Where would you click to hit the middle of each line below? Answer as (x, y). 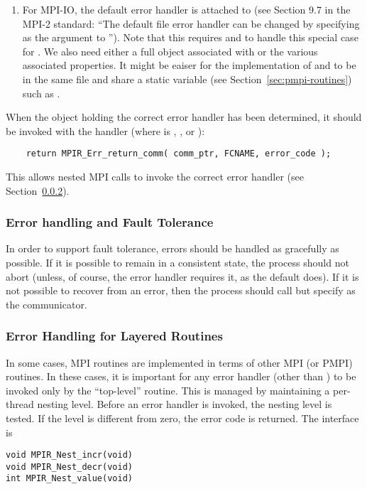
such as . (41, 93)
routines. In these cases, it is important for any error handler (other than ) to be (181, 376)
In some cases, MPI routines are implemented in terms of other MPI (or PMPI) (179, 362)
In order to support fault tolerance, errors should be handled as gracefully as (172, 248)
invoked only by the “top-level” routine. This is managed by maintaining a (168, 390)
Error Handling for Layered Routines (114, 336)
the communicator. (46, 304)
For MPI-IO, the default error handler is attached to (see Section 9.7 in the (186, 9)
